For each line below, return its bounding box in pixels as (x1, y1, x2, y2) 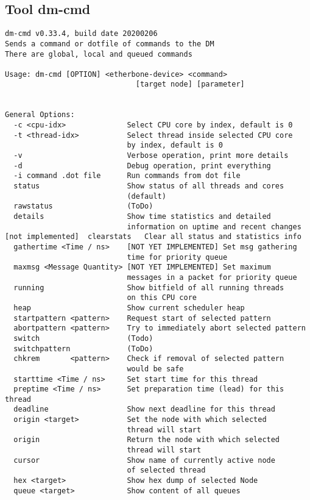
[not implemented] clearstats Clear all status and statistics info (5, 232, 301, 241)
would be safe (127, 364, 184, 373)
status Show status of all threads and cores (13, 182, 284, 191)
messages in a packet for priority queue (127, 273, 297, 282)
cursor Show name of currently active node (13, 455, 275, 465)
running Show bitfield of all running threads (13, 283, 284, 292)
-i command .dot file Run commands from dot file (13, 171, 241, 180)
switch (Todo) (13, 334, 153, 343)
